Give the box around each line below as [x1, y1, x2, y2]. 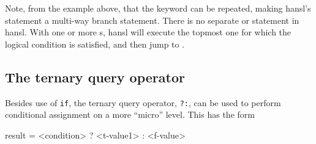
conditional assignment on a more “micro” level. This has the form [5, 108, 255, 121]
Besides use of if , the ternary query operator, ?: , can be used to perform [5, 96, 281, 109]
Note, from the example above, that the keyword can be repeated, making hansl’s [5, 2, 311, 14]
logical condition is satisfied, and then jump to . [5, 37, 185, 50]
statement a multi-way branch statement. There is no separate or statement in [5, 13, 299, 26]
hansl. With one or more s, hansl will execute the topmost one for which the [5, 26, 292, 38]
